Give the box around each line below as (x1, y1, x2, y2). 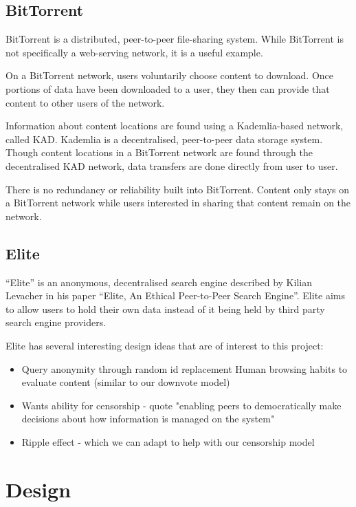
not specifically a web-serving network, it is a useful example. (5, 45, 263, 59)
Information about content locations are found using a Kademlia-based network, (5, 118, 344, 133)
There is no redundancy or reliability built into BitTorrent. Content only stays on (5, 182, 350, 196)
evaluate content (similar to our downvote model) (21, 375, 230, 389)
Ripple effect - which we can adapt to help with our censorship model (21, 434, 315, 449)
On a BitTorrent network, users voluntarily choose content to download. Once (5, 68, 334, 83)
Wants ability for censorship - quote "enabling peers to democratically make (21, 398, 342, 412)
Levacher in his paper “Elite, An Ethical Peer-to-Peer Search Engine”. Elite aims (5, 288, 346, 303)
